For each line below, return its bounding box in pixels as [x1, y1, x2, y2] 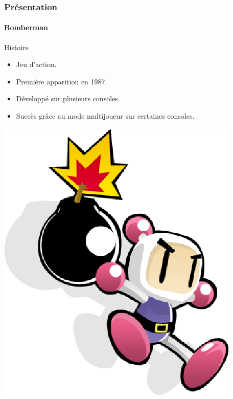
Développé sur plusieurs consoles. [16, 93, 120, 104]
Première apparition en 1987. [16, 76, 107, 86]
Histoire [4, 41, 29, 52]
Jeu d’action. [16, 59, 57, 70]
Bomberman [4, 22, 49, 33]
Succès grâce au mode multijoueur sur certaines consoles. [16, 110, 195, 121]
